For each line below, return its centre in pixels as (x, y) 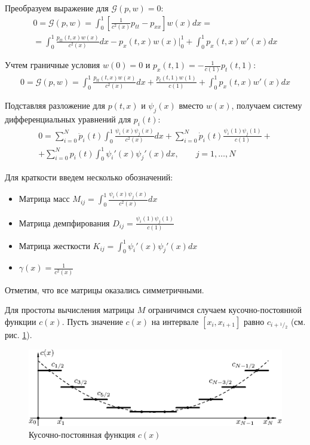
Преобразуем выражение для (57, 8)
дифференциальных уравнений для (68, 119)
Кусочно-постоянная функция (82, 434)
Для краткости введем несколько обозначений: (89, 177)
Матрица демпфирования (64, 222)
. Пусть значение (92, 321)
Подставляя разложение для (55, 105)
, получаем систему (267, 105)
